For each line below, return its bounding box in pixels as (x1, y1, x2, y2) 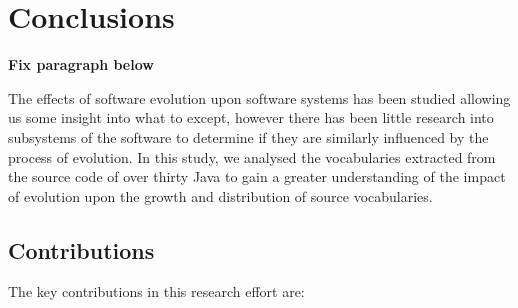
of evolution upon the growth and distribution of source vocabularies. (8, 185, 433, 206)
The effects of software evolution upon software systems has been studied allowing (8, 87, 511, 108)
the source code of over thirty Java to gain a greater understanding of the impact (8, 166, 506, 187)
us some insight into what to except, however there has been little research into (8, 107, 494, 128)
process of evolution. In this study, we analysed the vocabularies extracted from (8, 146, 496, 167)
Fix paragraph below (8, 54, 154, 75)
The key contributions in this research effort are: (8, 281, 305, 302)
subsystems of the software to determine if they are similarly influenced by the (8, 126, 489, 147)
